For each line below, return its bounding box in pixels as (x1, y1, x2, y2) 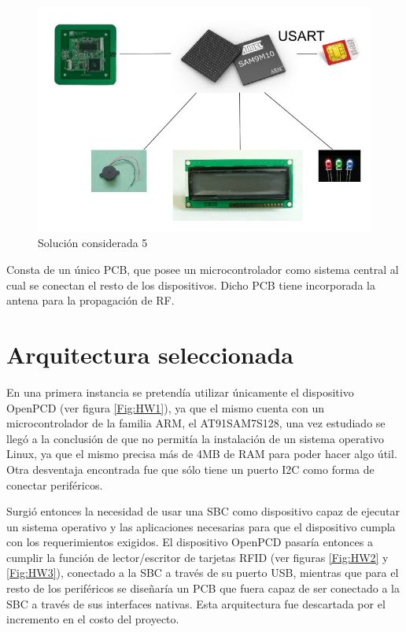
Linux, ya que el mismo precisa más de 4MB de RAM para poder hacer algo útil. (6, 445, 397, 462)
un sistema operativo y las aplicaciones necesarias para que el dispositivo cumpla (6, 518, 396, 534)
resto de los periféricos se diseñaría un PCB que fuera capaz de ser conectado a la (6, 580, 400, 597)
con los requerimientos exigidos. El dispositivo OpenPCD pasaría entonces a (6, 534, 373, 550)
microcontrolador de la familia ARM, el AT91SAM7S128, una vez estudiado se (6, 415, 386, 431)
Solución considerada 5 (38, 235, 148, 251)
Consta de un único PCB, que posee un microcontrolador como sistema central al (6, 261, 399, 278)
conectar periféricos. (6, 476, 103, 493)
